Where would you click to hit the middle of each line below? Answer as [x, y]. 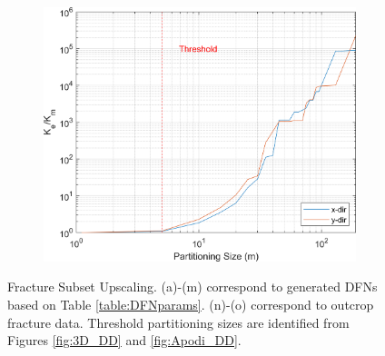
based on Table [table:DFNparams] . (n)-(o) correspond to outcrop [191, 304]
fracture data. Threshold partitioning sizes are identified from [178, 322]
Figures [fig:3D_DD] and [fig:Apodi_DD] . [124, 340]
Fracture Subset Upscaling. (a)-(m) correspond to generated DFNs [192, 287]
